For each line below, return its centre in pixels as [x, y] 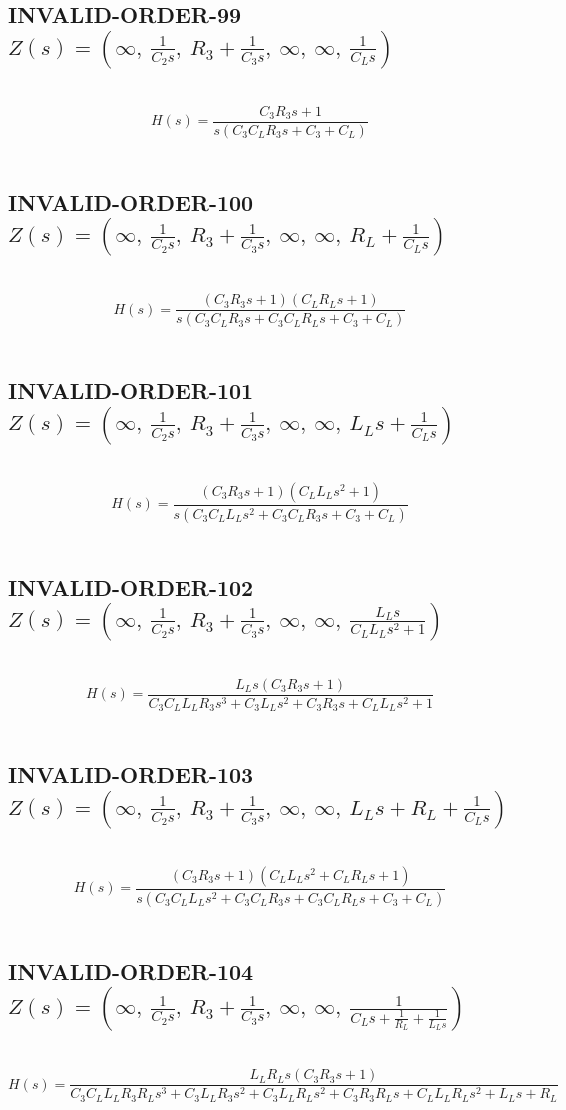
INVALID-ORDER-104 [131, 970]
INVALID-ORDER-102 [131, 586]
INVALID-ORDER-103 [131, 774]
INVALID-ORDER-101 [131, 390]
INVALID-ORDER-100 [131, 201]
